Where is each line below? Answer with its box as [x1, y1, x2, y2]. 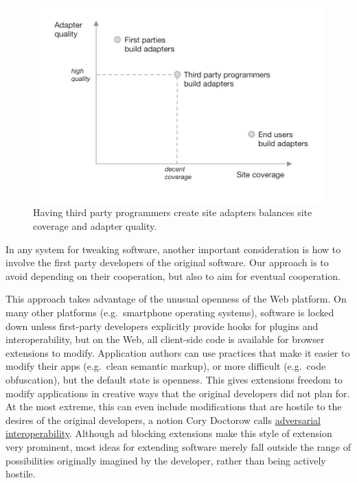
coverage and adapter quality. [33, 219, 157, 233]
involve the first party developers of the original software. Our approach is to [5, 255, 329, 270]
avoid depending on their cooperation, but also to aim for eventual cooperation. [5, 268, 341, 283]
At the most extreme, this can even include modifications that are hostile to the [5, 399, 342, 414]
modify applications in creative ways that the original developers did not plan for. [5, 386, 350, 400]
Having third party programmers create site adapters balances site [33, 205, 312, 220]
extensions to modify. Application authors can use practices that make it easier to [5, 345, 350, 360]
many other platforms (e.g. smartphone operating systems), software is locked [5, 305, 334, 320]
